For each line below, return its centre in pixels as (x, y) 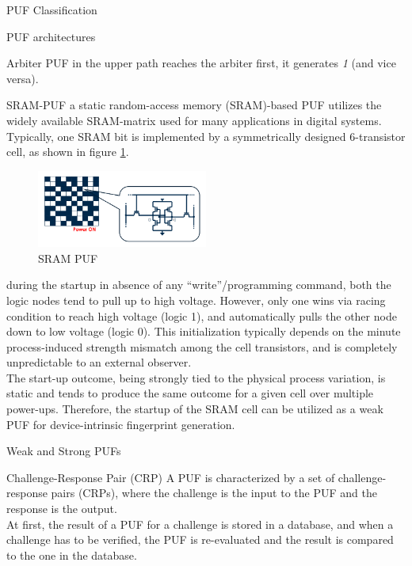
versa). (23, 78)
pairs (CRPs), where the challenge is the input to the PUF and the (214, 493)
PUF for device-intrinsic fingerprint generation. (121, 424)
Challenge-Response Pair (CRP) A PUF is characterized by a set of (171, 477)
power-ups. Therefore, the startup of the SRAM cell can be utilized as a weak (195, 409)
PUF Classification (52, 9)
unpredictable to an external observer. (99, 362)
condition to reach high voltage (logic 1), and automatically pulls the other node (202, 315)
